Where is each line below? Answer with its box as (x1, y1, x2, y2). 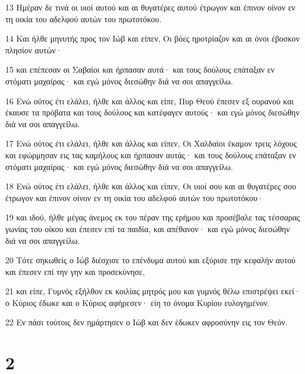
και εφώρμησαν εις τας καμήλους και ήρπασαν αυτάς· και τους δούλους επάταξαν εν (5, 148, 296, 161)
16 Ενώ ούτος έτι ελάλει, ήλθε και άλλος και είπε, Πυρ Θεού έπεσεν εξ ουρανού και (5, 94, 294, 107)
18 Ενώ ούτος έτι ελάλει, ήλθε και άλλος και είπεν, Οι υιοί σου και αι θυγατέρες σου (5, 180, 296, 192)
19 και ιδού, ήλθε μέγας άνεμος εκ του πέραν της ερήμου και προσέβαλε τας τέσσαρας (5, 211, 300, 223)
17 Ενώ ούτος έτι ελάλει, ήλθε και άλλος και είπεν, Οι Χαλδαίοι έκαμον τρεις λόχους (5, 137, 297, 149)
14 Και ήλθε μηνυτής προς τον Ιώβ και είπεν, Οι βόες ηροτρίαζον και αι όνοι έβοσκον (5, 32, 300, 45)
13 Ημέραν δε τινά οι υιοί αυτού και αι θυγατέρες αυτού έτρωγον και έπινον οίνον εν (5, 1, 296, 13)
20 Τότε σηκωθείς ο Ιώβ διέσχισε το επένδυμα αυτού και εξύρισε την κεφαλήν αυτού (5, 254, 296, 266)
